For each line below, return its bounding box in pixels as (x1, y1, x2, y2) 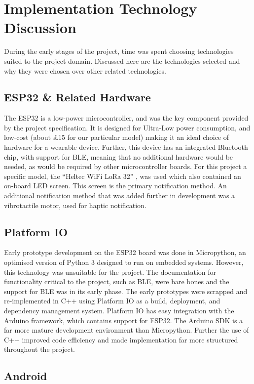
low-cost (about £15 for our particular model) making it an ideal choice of (4, 132, 229, 142)
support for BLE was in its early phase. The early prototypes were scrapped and (4, 286, 248, 296)
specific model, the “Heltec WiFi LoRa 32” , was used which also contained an (4, 171, 241, 181)
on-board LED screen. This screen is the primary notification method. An (4, 180, 227, 191)
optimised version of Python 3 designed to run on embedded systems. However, (4, 257, 244, 267)
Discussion (4, 17, 76, 38)
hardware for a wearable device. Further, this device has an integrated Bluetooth (4, 142, 248, 152)
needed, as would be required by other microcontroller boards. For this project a (4, 161, 247, 171)
